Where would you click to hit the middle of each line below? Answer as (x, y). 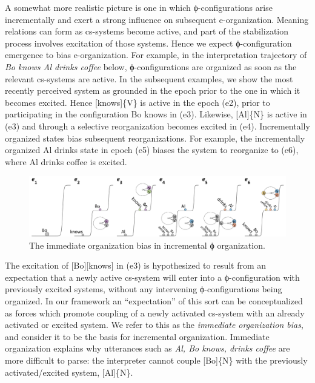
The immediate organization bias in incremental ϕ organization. (147, 245)
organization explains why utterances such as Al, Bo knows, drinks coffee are (148, 348)
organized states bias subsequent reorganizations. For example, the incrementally (155, 138)
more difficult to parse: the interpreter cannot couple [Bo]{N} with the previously (156, 360)
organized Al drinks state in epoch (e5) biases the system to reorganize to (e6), (152, 150)
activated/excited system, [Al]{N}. (69, 372)
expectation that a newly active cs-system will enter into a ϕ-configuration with (152, 277)
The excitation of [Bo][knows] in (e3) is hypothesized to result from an (136, 265)
